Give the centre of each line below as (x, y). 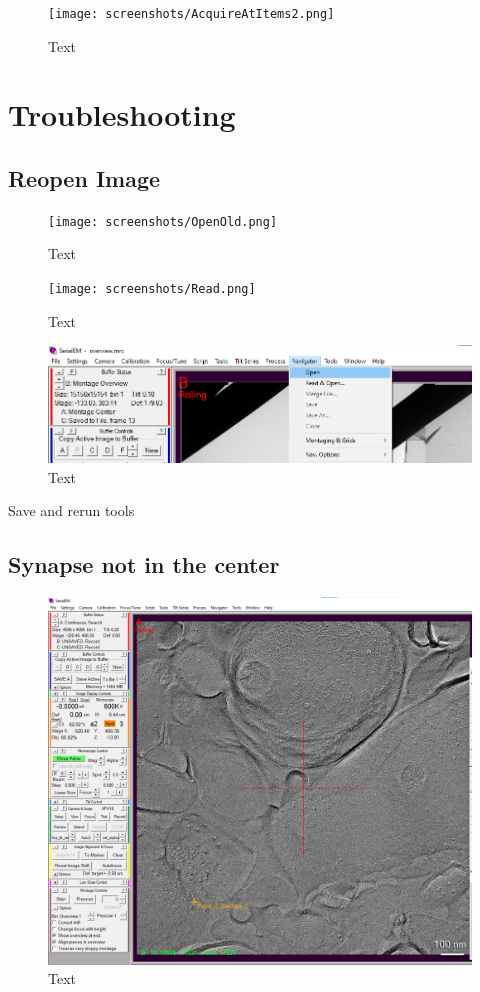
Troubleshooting (122, 114)
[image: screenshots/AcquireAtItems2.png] (191, 14)
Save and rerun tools (71, 510)
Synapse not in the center (144, 564)
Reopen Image (84, 178)
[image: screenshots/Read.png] (152, 289)
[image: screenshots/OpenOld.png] (163, 221)
